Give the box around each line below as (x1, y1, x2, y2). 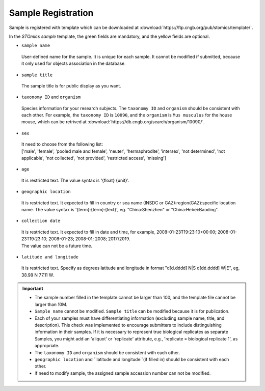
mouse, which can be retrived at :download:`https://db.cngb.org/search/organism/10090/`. (21, 119, 205, 125)
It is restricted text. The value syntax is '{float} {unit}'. (21, 177, 130, 183)
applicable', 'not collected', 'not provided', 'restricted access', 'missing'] (21, 155, 166, 161)
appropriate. (34, 343, 60, 349)
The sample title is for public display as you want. (21, 83, 121, 88)
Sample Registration (9, 7, 94, 18)
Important (22, 285, 44, 292)
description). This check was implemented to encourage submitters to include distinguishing (34, 322, 222, 328)
